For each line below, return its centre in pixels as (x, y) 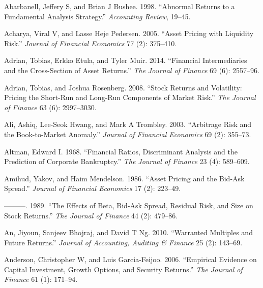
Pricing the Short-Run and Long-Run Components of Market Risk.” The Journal (130, 97)
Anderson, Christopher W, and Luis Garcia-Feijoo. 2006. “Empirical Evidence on (130, 259)
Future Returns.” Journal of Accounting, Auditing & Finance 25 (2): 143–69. (123, 242)
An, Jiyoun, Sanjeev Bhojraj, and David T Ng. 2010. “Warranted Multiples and (128, 232)
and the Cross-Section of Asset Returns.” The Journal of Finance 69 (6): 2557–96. (132, 70)
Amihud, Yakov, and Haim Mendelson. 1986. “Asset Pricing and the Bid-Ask (124, 178)
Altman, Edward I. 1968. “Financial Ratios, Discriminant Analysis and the (121, 151)
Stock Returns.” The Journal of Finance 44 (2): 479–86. (91, 215)
